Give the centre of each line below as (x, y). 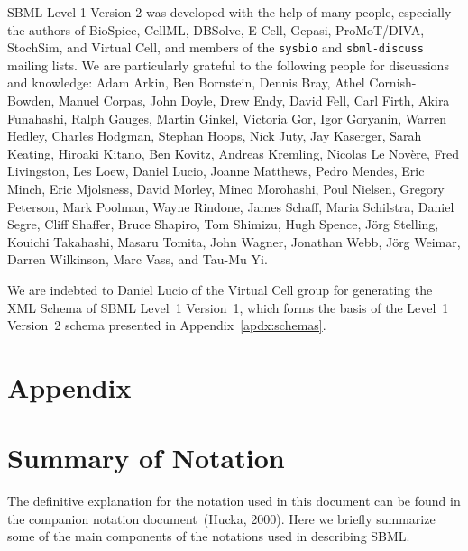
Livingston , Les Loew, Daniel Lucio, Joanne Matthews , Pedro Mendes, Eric (216, 171)
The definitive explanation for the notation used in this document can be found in (234, 501)
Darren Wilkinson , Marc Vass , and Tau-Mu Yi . (138, 259)
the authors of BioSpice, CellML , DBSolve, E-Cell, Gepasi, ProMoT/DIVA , (216, 29)
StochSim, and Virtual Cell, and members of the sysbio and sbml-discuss (216, 47)
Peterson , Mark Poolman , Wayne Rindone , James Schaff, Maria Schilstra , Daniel (231, 206)
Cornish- (393, 83)
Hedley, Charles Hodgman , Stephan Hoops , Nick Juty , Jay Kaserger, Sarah (215, 136)
